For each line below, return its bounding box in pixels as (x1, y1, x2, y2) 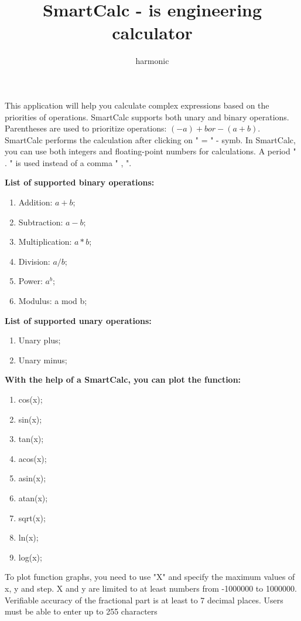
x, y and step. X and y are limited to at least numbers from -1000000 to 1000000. (5, 582, 297, 594)
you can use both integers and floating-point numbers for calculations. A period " (5, 145, 296, 157)
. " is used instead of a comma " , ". (5, 156, 132, 168)
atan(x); (18, 491, 48, 504)
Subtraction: (18, 215, 63, 228)
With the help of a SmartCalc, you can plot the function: (5, 373, 241, 386)
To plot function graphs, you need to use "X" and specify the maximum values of (5, 571, 295, 583)
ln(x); (18, 531, 39, 544)
